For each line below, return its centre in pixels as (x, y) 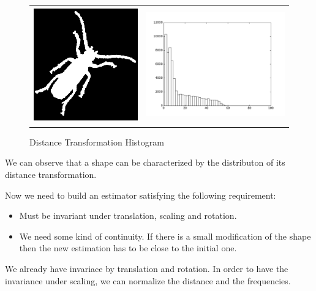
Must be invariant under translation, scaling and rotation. (128, 215)
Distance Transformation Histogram (97, 142)
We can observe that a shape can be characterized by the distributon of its (145, 162)
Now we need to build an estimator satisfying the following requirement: (141, 195)
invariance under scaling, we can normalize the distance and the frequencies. (148, 280)
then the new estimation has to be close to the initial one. (128, 248)
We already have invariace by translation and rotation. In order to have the (147, 268)
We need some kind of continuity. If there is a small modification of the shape (165, 236)
